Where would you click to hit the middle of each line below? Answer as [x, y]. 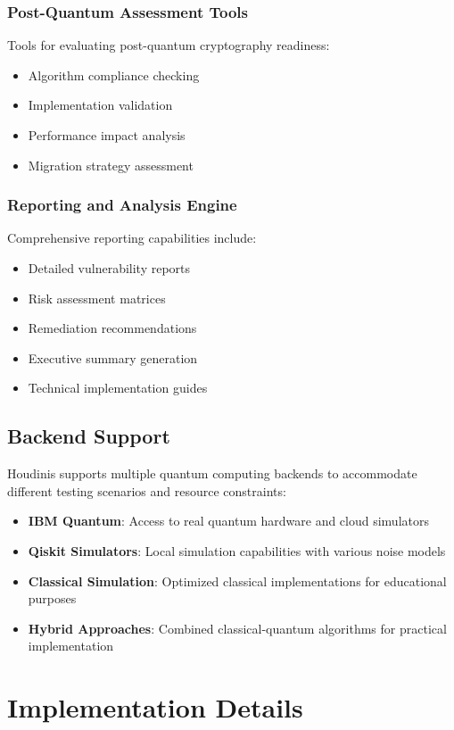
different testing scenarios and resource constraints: [147, 490]
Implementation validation [100, 105]
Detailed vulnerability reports [109, 268]
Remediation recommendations [112, 328]
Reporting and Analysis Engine [122, 205]
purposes [52, 598]
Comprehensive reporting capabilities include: [132, 238]
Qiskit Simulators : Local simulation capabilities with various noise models [237, 550]
